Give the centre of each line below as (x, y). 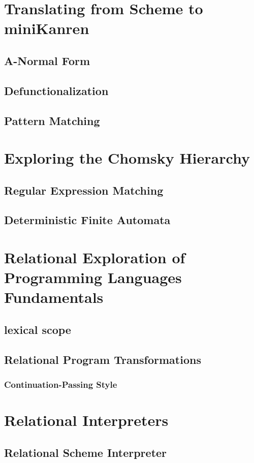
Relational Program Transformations (103, 359)
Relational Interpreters (86, 420)
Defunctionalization (56, 90)
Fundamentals (54, 297)
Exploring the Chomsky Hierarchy (127, 158)
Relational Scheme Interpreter (86, 452)
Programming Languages (93, 277)
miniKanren (47, 28)
